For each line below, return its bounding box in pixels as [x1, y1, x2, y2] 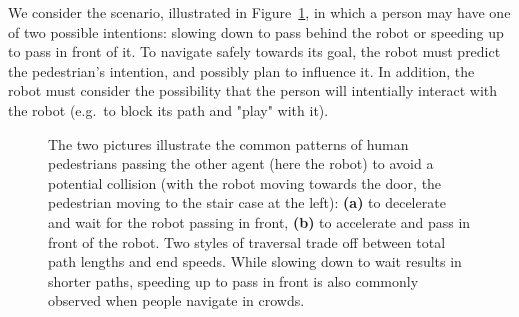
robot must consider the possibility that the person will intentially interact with [8, 80, 498, 101]
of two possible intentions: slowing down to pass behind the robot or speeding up [8, 21, 504, 42]
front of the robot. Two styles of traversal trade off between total [48, 231, 446, 252]
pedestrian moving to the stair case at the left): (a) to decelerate [48, 192, 446, 213]
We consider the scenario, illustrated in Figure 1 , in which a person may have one [8, 2, 511, 22]
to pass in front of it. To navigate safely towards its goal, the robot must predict [8, 41, 501, 62]
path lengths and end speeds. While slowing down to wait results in [48, 251, 462, 272]
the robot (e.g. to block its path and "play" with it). [8, 99, 329, 120]
